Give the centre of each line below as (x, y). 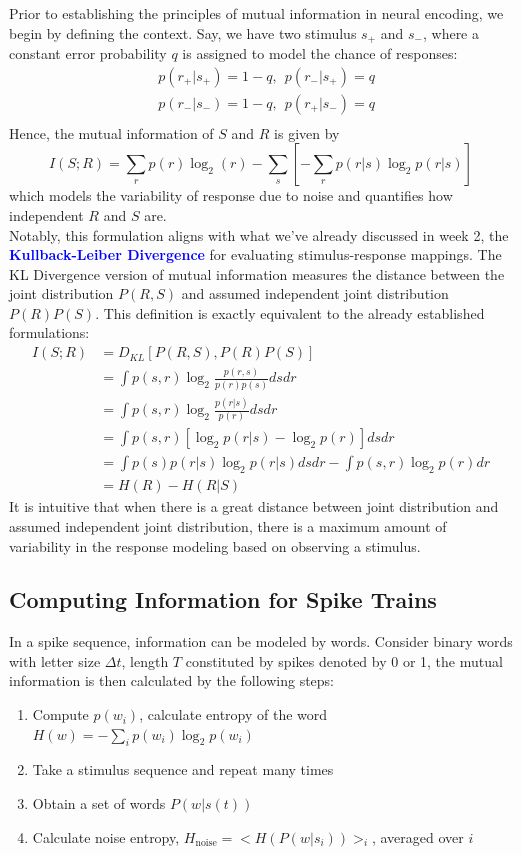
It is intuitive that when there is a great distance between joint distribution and (254, 506)
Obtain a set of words (99, 803)
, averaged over (417, 836)
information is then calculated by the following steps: (172, 680)
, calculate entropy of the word (233, 714)
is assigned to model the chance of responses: (320, 53)
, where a (450, 32)
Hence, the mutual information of (111, 132)
